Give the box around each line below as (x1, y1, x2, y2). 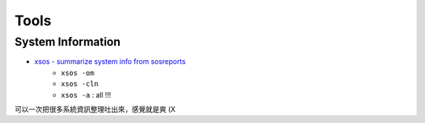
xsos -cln (61, 80, 98, 88)
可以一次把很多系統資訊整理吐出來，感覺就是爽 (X (14, 104, 176, 114)
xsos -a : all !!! (61, 90, 112, 99)
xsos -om (61, 68, 94, 77)
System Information (14, 35, 121, 49)
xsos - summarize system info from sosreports (34, 57, 187, 66)
